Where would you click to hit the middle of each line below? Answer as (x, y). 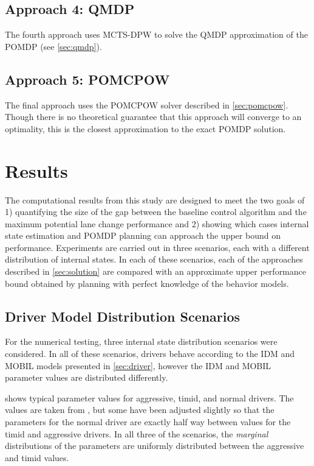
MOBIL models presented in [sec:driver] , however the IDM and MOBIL (138, 365)
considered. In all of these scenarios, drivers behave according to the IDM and (150, 354)
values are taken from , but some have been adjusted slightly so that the (140, 410)
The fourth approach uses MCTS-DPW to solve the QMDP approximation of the (156, 34)
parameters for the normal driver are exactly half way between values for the (148, 422)
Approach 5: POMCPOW (87, 79)
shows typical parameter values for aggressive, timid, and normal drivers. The (149, 397)
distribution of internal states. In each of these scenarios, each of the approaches (154, 259)
